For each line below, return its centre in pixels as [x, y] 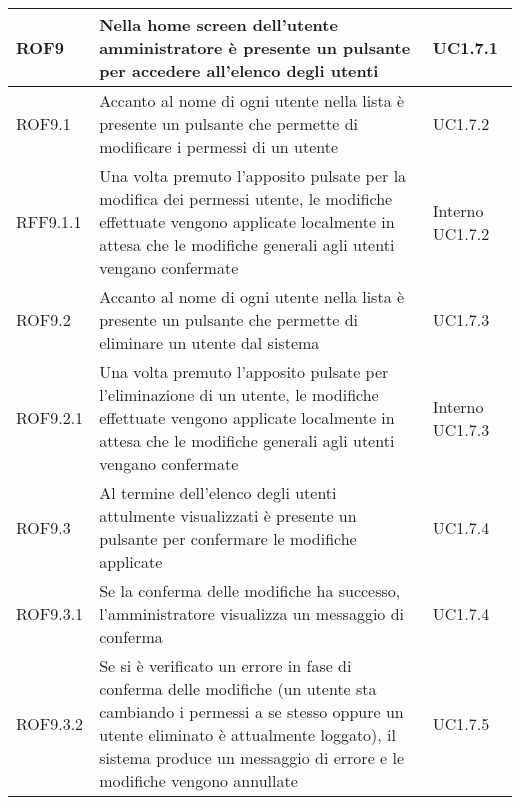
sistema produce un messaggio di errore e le [252, 757]
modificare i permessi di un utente [219, 146]
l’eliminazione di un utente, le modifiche [239, 394]
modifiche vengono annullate [198, 780]
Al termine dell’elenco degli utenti [218, 492]
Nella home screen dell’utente [218, 24]
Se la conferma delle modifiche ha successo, [250, 590]
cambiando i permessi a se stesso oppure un [251, 711]
